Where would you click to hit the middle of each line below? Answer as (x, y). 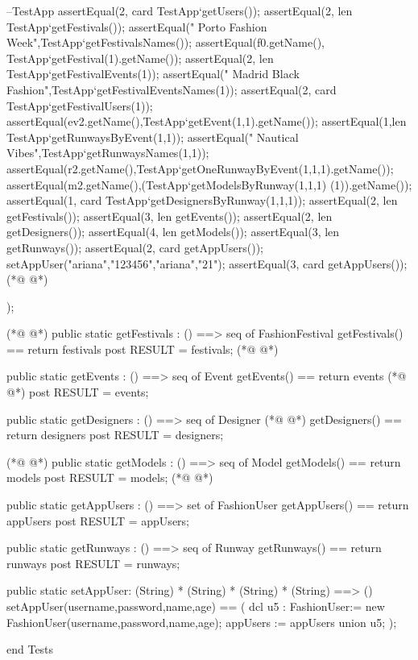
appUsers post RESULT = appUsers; (98, 520)
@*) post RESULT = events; (78, 392)
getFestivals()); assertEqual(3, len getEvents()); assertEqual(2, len (170, 216)
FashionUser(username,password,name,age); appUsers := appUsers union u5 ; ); (202, 622)
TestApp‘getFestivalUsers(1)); (80, 105)
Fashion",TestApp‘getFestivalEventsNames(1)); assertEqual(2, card (172, 89)
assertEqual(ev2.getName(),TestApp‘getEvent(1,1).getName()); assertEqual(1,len (207, 121)
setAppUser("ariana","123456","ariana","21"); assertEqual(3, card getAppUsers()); (207, 263)
